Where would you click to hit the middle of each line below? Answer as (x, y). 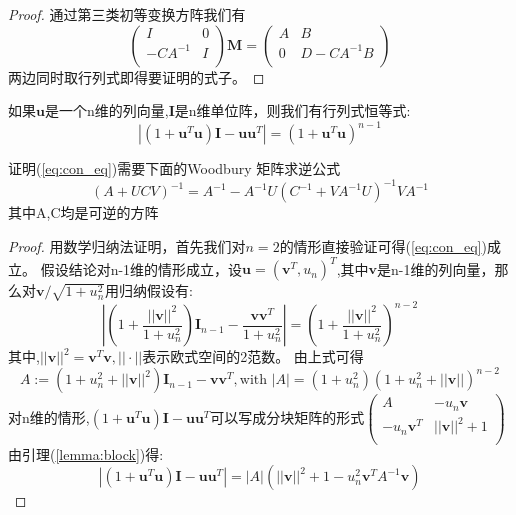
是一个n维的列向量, (106, 110)
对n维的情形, (49, 416)
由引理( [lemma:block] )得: (86, 453)
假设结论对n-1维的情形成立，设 (141, 268)
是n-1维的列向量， (436, 268)
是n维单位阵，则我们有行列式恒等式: (292, 110)
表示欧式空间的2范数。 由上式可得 (253, 356)
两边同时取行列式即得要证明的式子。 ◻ (136, 76)
